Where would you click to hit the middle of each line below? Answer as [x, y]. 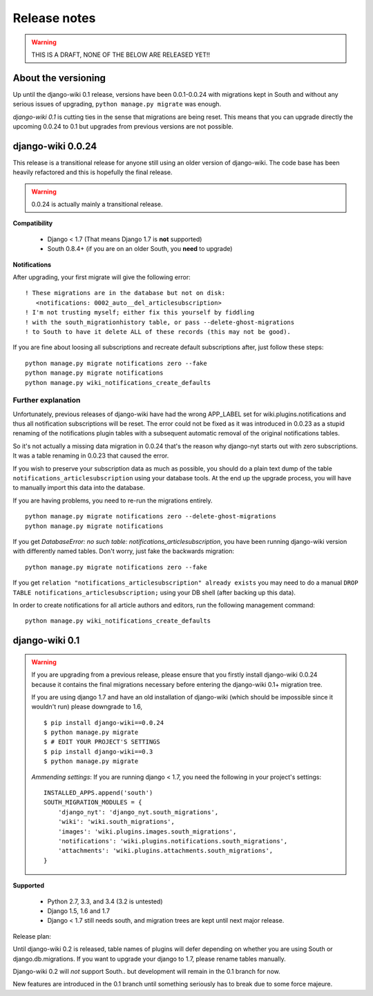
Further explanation [47, 400]
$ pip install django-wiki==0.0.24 [104, 723]
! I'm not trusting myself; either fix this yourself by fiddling [140, 312]
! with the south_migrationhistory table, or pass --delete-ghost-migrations [160, 322]
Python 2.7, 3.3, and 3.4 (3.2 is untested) [105, 901]
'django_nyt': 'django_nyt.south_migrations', [138, 812]
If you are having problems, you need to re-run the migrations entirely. [113, 500]
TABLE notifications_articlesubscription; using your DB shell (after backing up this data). [154, 592]
